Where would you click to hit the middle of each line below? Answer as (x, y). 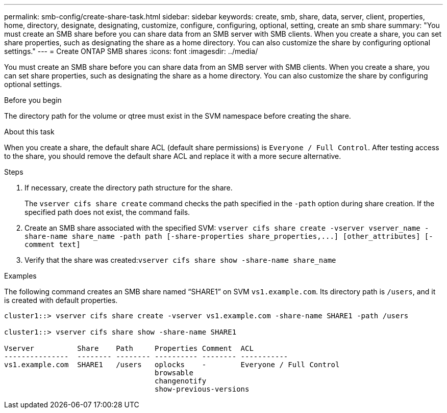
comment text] (53, 244)
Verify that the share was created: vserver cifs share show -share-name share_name (180, 260)
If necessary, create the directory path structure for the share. (129, 188)
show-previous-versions (202, 389)
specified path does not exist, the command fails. (107, 212)
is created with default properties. (61, 300)
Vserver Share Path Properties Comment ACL (129, 348)
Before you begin (33, 100)
